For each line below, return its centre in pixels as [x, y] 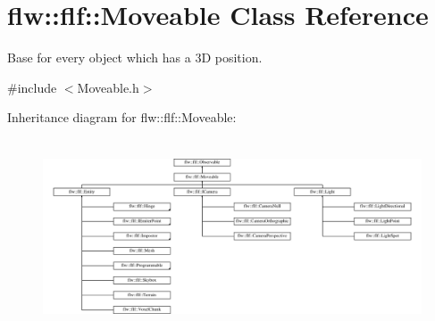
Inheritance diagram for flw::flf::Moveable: [122, 117]
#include [32, 87]
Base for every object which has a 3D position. [135, 58]
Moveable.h [108, 87]
